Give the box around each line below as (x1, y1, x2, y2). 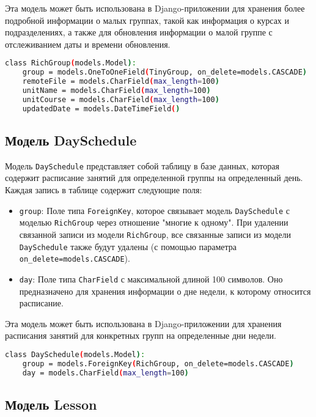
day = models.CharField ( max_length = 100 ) (22, 368, 189, 377)
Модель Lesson (5, 395, 97, 413)
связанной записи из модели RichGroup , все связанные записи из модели (19, 227, 292, 240)
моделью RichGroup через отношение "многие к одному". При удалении (19, 216, 288, 229)
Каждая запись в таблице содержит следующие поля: (5, 183, 202, 196)
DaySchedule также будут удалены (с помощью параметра (19, 240, 237, 253)
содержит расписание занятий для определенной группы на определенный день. (5, 171, 303, 184)
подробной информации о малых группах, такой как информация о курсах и (5, 13, 290, 26)
